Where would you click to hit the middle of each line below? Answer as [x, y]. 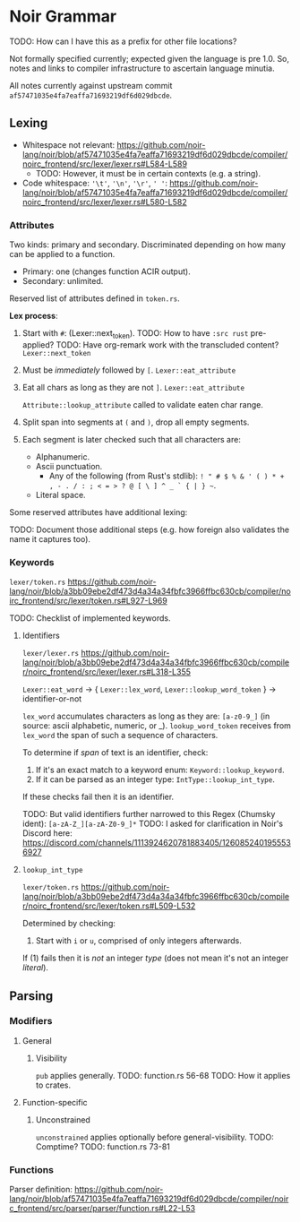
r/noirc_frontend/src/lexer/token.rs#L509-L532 [109, 906]
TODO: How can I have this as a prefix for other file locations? [123, 41]
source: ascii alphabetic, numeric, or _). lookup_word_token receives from [156, 726]
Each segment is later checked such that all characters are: [132, 439]
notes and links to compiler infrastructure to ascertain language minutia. [142, 68]
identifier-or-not [52, 699]
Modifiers [31, 1021]
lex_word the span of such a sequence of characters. [120, 736]
